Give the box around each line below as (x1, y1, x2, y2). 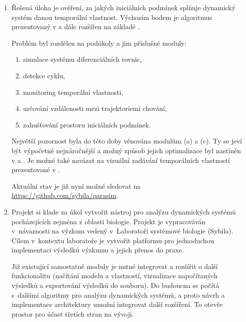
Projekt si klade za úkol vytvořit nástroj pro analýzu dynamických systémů (11, 206, 236, 216)
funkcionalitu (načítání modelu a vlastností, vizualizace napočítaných (11, 270, 218, 281)
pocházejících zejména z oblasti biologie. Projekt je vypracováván (11, 216, 206, 226)
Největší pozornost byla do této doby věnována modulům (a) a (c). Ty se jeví (11, 136, 242, 146)
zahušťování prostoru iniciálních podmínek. (23, 119, 151, 129)
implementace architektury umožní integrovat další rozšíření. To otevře (11, 299, 223, 309)
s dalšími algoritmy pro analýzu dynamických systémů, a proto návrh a (11, 289, 225, 300)
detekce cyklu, (23, 70, 65, 80)
